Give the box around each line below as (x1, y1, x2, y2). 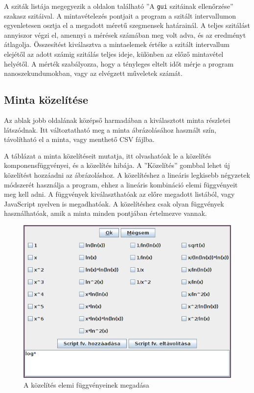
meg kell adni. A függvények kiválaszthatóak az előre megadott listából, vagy (4, 189, 235, 199)
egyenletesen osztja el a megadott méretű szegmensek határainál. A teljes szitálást (4, 20, 250, 30)
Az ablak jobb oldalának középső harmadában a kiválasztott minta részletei (4, 115, 231, 125)
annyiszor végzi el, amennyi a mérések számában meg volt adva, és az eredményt (4, 29, 246, 40)
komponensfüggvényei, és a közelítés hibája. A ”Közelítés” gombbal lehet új (4, 160, 230, 170)
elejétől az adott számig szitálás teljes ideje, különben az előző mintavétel (4, 49, 224, 59)
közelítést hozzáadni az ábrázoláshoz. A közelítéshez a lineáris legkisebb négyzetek (4, 169, 250, 180)
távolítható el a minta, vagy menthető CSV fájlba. (4, 134, 155, 144)
